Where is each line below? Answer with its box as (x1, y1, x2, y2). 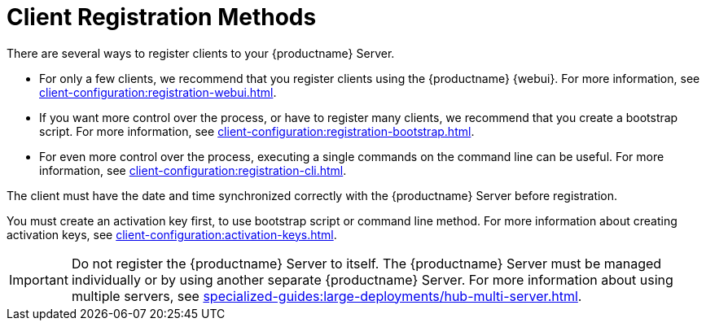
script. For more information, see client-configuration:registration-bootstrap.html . (39, 124, 475, 138)
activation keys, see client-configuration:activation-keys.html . (7, 227, 337, 242)
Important (9, 271, 68, 288)
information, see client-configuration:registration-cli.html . (39, 163, 347, 177)
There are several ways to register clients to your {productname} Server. (7, 46, 395, 60)
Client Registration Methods (7, 3, 317, 31)
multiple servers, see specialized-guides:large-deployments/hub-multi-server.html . (71, 287, 582, 304)
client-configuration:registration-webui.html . (39, 85, 277, 99)
